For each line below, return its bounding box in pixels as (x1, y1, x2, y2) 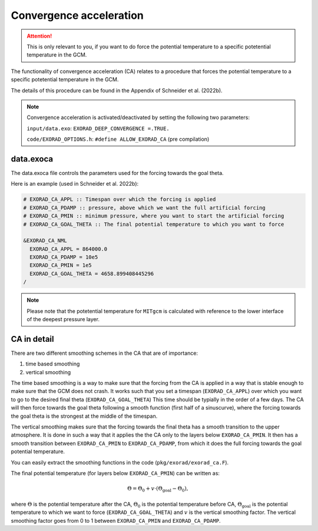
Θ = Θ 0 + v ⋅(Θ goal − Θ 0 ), (127, 485, 188, 493)
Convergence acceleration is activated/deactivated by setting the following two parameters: (26, 114, 250, 121)
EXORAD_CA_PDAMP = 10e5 (29, 254, 98, 260)
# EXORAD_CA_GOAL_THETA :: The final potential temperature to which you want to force (23, 221, 284, 227)
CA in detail (11, 334, 54, 344)
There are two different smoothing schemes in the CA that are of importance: (11, 349, 198, 357)
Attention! (26, 32, 52, 39)
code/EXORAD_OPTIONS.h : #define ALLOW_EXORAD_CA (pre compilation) (26, 136, 210, 143)
